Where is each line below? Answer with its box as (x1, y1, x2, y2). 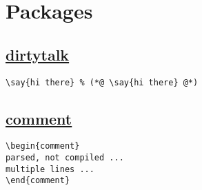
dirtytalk (6, 43, 70, 65)
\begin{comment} (6, 141, 80, 151)
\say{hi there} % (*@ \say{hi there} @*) (6, 77, 199, 87)
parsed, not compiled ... (6, 153, 124, 163)
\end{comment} (6, 176, 70, 186)
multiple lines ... (6, 164, 94, 174)
